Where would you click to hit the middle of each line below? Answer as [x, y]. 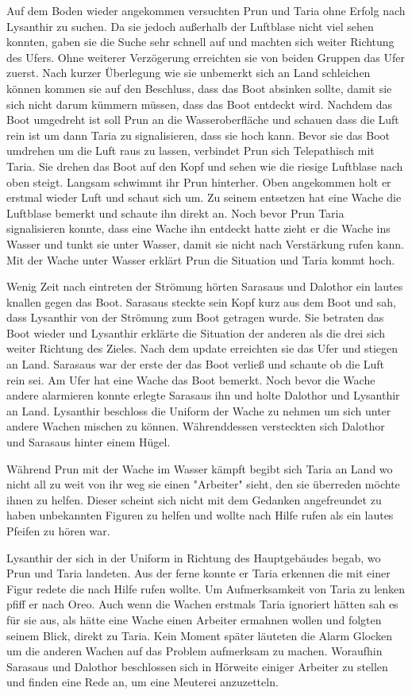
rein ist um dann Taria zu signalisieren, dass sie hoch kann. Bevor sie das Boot [198, 135]
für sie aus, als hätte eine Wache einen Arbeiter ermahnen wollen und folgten [194, 619]
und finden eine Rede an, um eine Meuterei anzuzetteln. [142, 682]
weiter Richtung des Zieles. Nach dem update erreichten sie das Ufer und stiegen [202, 348]
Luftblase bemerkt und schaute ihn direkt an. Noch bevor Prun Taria [175, 212]
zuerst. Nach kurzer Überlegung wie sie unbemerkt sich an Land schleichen [189, 73]
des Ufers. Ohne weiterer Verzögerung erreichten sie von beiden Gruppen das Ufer [206, 57]
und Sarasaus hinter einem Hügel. [89, 442]
